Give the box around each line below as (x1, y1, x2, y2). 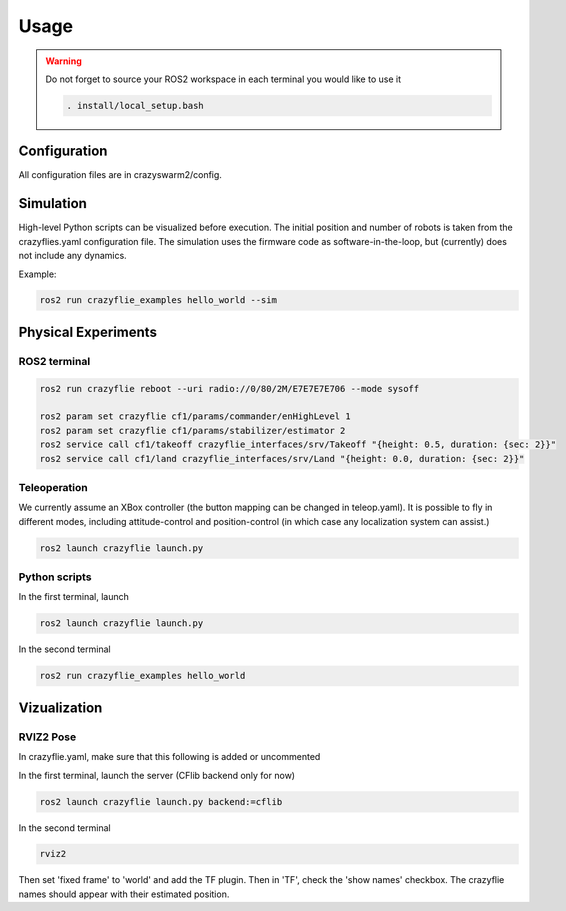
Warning (45, 55, 82, 67)
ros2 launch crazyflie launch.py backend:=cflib (39, 796, 283, 807)
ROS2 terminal (18, 354, 91, 368)
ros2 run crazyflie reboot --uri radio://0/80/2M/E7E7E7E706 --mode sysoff (39, 383, 420, 394)
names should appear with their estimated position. (18, 888, 230, 900)
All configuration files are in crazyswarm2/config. (18, 169, 222, 181)
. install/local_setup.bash (66, 100, 204, 111)
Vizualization (18, 699, 103, 716)
